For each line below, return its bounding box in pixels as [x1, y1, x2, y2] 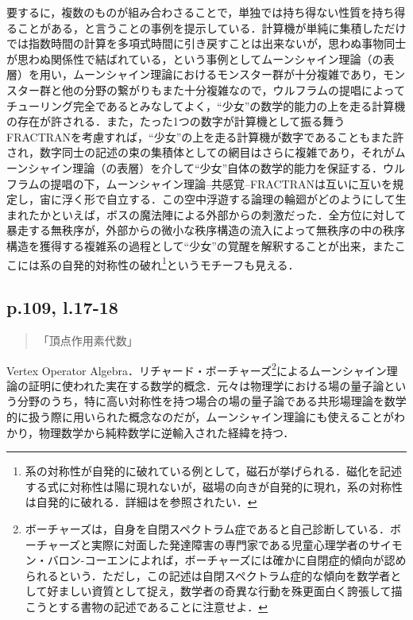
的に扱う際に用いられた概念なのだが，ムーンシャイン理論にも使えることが [6, 408, 395, 424]
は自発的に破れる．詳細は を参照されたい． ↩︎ [25, 494, 257, 510]
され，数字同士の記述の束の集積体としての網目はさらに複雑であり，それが [6, 144, 395, 161]
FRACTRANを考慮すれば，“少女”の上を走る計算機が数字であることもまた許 [6, 128, 404, 145]
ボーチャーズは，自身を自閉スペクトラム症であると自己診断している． [25, 520, 390, 537]
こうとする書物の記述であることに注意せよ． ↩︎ [25, 598, 268, 614]
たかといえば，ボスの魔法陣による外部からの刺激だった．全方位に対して [28, 206, 407, 223]
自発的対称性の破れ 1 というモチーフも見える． [61, 254, 299, 273]
